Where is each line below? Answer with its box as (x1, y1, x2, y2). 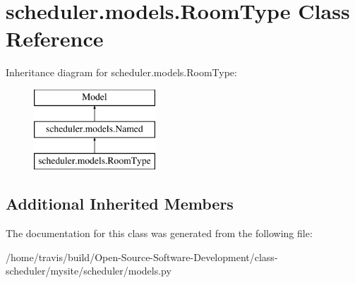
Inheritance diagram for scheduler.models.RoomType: (6, 65, 237, 80)
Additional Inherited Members (6, 193, 234, 215)
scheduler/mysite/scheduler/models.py (6, 263, 172, 278)
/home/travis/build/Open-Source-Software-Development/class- (6, 249, 278, 264)
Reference (6, 24, 104, 53)
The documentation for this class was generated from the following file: (6, 226, 313, 241)
